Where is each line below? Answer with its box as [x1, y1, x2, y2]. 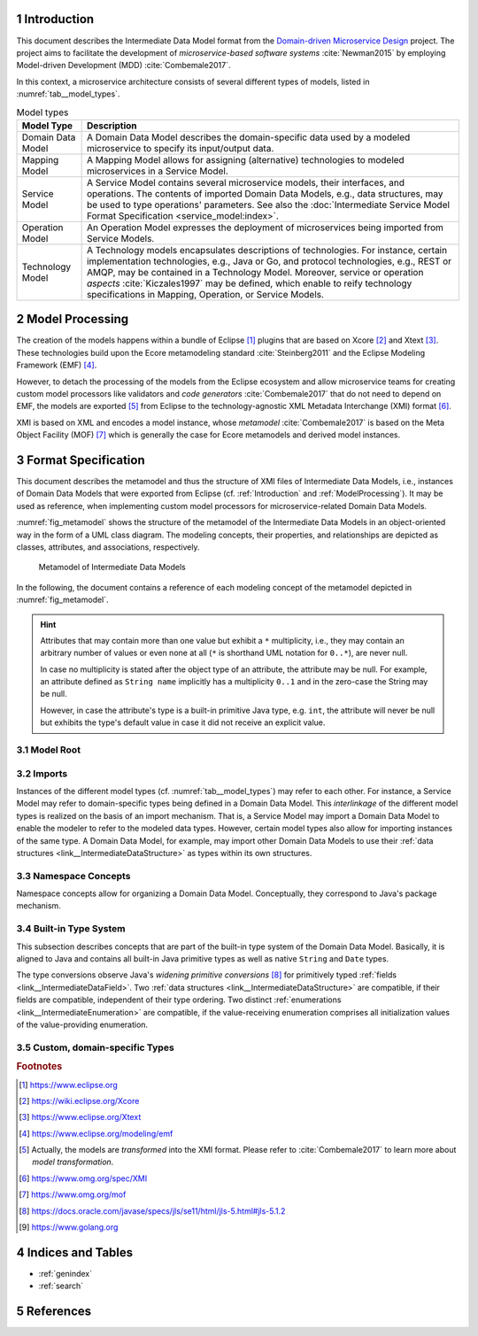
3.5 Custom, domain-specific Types [16, 1041, 174, 1054]
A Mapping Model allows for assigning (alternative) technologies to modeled [86, 153, 405, 166]
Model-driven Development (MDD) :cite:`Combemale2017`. [16, 60, 231, 71]
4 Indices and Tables [16, 1245, 134, 1260]
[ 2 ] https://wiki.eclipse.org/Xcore [19, 1095, 140, 1106]
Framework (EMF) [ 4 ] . [16, 359, 97, 371]
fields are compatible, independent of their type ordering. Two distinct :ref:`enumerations [16, 994, 342, 1005]
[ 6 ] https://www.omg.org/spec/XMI [19, 1173, 148, 1184]
